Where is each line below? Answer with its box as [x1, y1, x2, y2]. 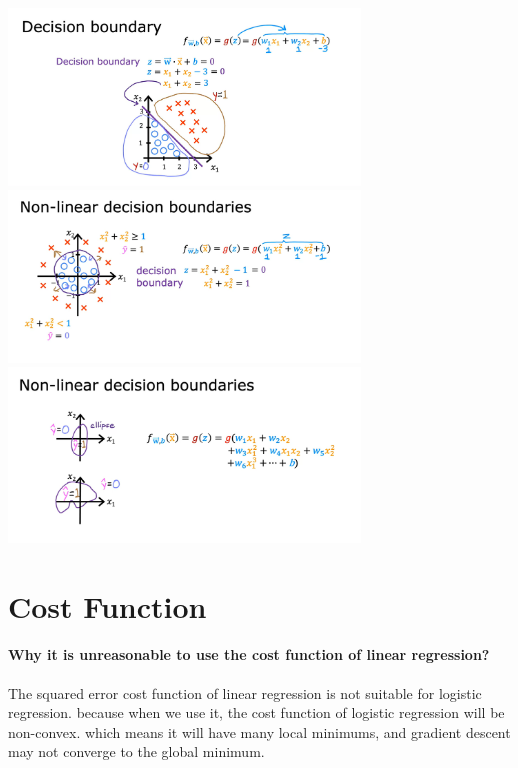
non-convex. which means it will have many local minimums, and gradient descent [8, 721, 511, 742]
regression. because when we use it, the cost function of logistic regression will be [8, 702, 505, 723]
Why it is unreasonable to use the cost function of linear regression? [8, 644, 490, 665]
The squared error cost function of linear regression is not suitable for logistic [8, 682, 482, 703]
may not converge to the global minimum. [8, 741, 265, 762]
